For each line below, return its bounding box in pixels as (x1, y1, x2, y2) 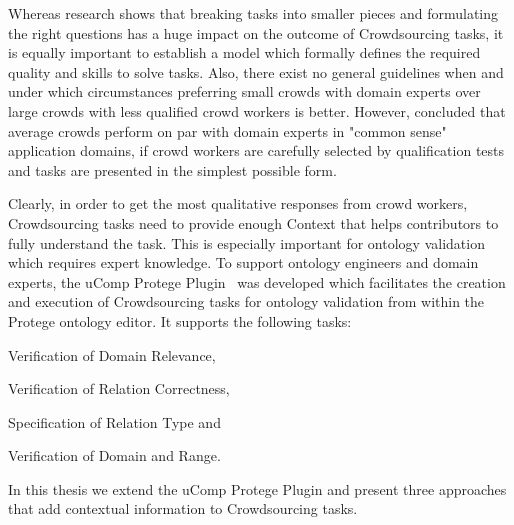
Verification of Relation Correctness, (8, 378, 230, 399)
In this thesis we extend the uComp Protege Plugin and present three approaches (8, 478, 507, 499)
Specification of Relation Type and (8, 411, 221, 432)
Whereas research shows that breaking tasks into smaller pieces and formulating (8, 3, 499, 23)
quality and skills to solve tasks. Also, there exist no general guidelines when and (8, 61, 504, 82)
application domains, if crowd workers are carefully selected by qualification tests (8, 140, 505, 161)
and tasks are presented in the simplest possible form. (8, 159, 337, 180)
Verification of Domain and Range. (8, 445, 221, 466)
